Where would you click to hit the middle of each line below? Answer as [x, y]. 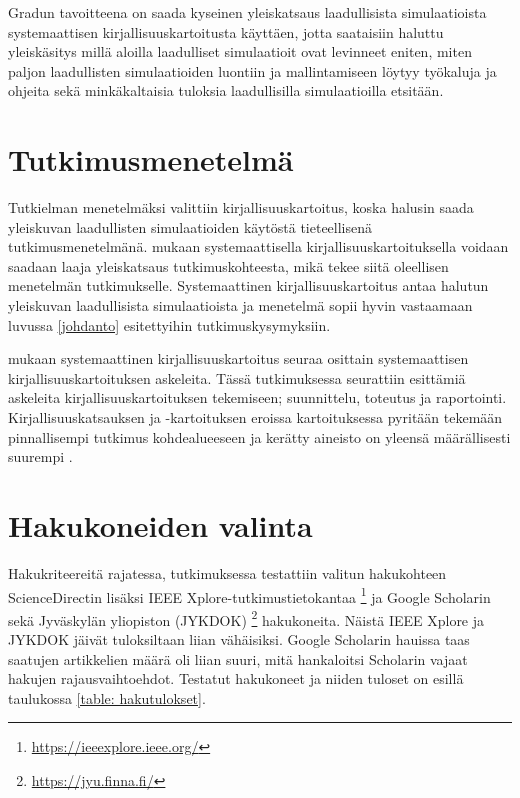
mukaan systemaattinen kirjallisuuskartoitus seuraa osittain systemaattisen [238, 358]
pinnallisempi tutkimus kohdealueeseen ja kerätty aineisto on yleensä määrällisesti [259, 436]
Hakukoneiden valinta [160, 525]
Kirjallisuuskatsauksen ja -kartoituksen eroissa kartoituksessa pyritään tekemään [255, 417]
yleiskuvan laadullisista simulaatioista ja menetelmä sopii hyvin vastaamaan [240, 305]
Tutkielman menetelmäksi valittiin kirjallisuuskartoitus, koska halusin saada [241, 207]
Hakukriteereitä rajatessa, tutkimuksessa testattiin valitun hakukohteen [227, 572]
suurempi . [40, 456]
